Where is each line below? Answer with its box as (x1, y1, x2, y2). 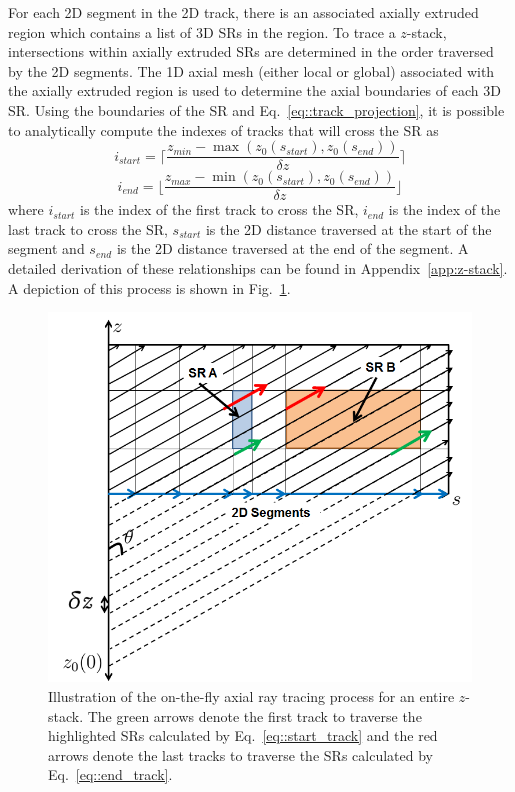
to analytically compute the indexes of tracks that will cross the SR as (8, 119, 439, 140)
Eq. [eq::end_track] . (48, 764, 173, 785)
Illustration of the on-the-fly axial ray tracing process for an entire (48, 685, 455, 706)
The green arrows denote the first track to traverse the (87, 705, 422, 726)
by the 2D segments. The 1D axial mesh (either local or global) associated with (8, 60, 495, 81)
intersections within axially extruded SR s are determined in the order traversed (8, 41, 494, 62)
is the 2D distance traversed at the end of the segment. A (116, 238, 469, 259)
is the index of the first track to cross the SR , (80, 199, 359, 220)
